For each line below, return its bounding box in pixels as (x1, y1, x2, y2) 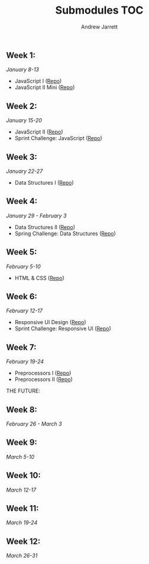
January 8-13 (6, 66, 40, 73)
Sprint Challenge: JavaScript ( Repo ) (14, 135, 102, 142)
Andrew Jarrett (80, 23, 118, 30)
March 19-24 (6, 519, 38, 526)
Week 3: (6, 152, 37, 162)
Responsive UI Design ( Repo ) (14, 319, 86, 326)
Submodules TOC (55, 4, 144, 17)
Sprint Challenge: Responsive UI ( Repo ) (14, 325, 111, 332)
